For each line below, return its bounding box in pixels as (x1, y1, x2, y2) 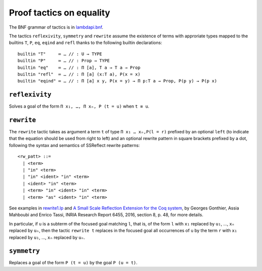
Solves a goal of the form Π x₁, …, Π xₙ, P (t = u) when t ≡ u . (9, 103, 149, 109)
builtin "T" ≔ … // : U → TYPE (17, 51, 102, 57)
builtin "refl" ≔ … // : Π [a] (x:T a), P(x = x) (17, 71, 141, 77)
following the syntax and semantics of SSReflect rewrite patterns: (9, 142, 140, 148)
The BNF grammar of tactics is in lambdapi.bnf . (9, 24, 104, 30)
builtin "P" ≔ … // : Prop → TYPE (17, 58, 110, 64)
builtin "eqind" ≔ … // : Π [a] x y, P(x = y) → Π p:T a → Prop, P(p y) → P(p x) (17, 78, 217, 84)
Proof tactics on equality (9, 7, 110, 18)
